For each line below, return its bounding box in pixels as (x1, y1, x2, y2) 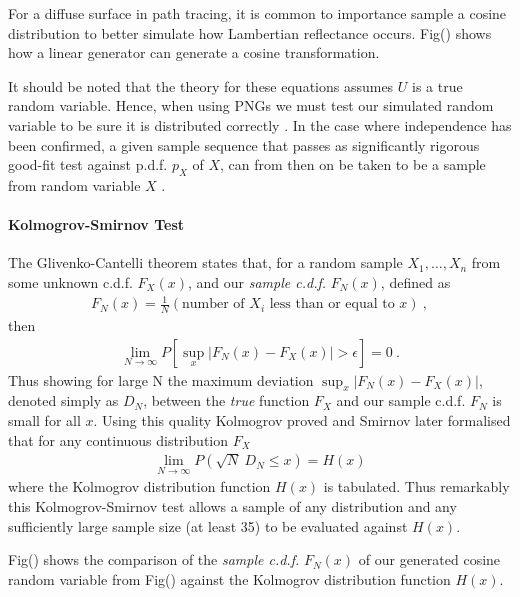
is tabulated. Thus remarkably (323, 476, 510, 497)
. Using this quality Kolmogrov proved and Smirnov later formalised (93, 409, 511, 430)
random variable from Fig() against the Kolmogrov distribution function (8, 568, 451, 589)
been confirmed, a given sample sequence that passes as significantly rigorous (8, 134, 480, 155)
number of (181, 297, 245, 312)
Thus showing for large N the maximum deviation (8, 369, 314, 390)
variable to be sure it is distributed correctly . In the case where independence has (8, 114, 512, 135)
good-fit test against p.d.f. (8, 154, 168, 175)
